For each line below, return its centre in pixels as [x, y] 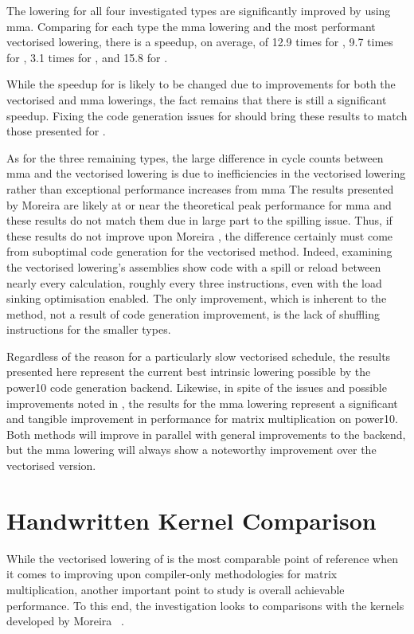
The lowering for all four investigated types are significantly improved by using [199, 10]
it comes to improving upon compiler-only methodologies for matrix [172, 574]
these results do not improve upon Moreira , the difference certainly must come [200, 235]
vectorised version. [51, 466]
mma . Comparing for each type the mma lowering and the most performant [191, 26]
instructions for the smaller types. [89, 329]
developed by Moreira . [65, 621]
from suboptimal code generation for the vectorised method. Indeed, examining [199, 251]
